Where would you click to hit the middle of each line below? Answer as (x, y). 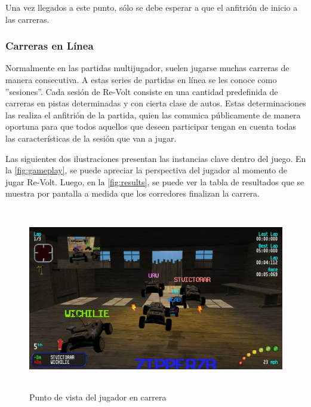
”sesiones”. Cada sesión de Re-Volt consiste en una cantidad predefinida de (142, 91)
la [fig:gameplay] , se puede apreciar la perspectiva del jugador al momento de (147, 170)
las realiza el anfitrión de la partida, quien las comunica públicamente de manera (153, 114)
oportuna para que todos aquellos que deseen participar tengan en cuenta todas (151, 126)
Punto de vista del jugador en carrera (98, 397)
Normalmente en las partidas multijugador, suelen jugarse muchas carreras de (147, 68)
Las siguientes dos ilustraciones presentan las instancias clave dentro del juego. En (156, 158)
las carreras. (27, 19)
